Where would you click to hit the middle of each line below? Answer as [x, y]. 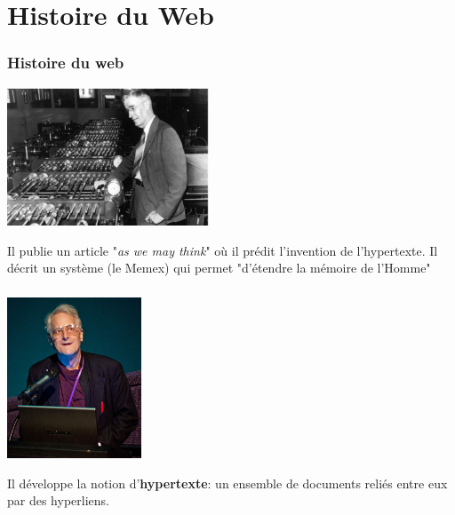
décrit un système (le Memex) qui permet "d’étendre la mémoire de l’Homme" [219, 268]
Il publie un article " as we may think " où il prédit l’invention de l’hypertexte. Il [223, 250]
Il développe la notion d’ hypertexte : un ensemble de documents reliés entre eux [227, 483]
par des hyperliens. [58, 500]
